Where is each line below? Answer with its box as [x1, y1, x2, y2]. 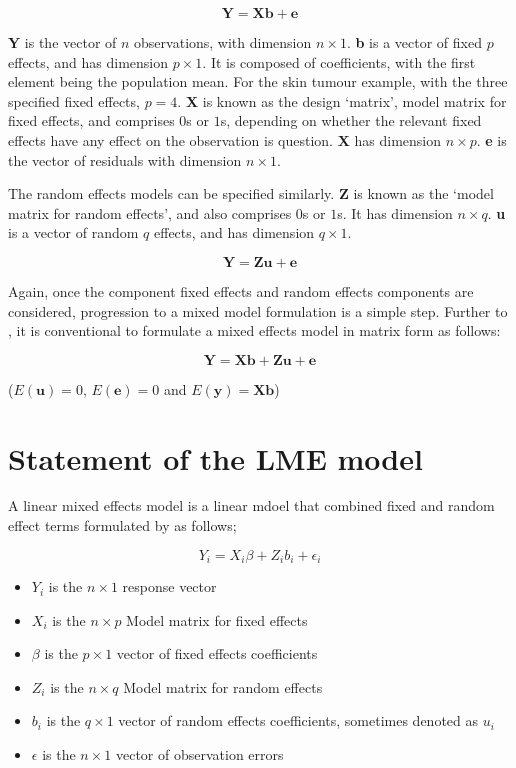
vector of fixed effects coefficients [116, 643, 318, 664]
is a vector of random [8, 222, 139, 243]
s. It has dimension [337, 202, 453, 223]
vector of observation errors [115, 744, 284, 765]
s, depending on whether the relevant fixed [220, 110, 482, 131]
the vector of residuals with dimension [8, 149, 242, 170]
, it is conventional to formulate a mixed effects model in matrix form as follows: [8, 320, 501, 341]
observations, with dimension [134, 32, 312, 52]
